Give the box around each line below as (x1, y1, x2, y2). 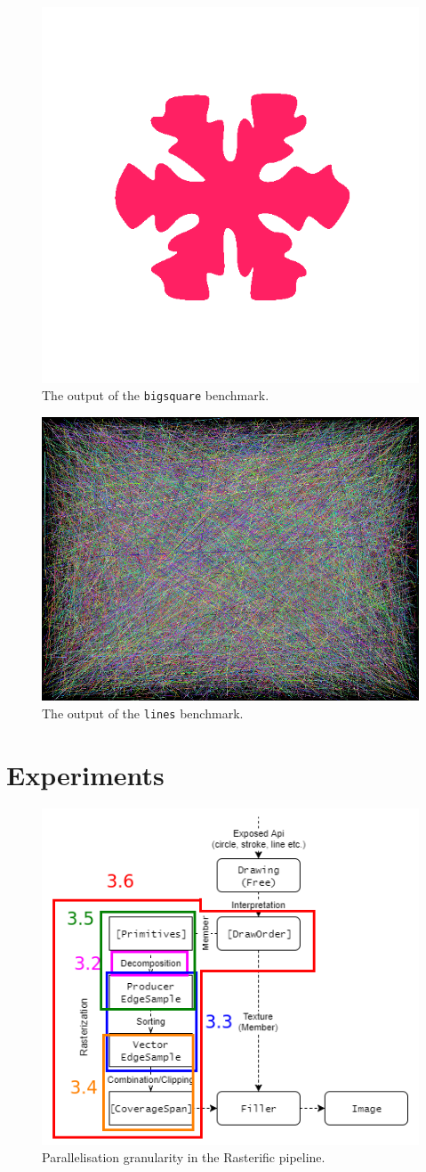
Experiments (6, 756, 165, 792)
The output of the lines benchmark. (42, 703, 244, 722)
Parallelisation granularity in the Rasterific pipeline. (42, 1148, 326, 1167)
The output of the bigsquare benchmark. (42, 386, 269, 405)
